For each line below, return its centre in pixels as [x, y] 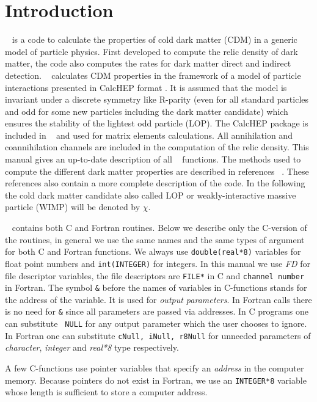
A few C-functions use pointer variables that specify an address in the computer [155, 368]
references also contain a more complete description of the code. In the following [155, 183]
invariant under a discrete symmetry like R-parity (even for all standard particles [157, 99]
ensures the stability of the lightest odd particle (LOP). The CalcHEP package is [157, 123]
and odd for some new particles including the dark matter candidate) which [147, 111]
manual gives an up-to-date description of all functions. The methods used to [153, 159]
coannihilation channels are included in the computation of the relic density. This [157, 147]
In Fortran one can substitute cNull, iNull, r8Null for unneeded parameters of [158, 335]
